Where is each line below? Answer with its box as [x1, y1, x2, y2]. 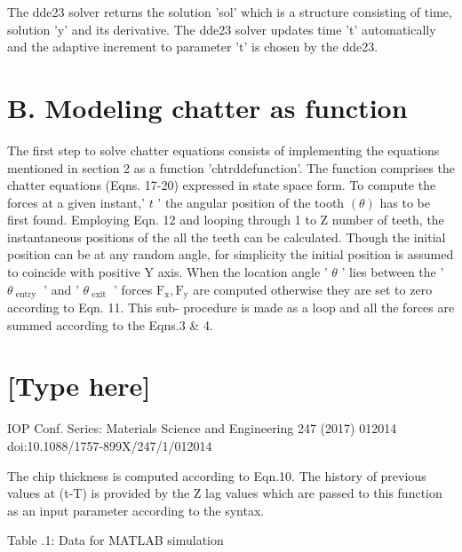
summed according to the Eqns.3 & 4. [7, 315, 213, 334]
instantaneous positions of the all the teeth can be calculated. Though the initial [7, 227, 446, 246]
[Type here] [7, 367, 151, 404]
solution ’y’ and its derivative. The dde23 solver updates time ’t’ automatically [7, 20, 436, 38]
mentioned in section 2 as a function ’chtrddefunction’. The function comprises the [7, 158, 456, 177]
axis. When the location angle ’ [157, 263, 328, 281]
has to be [379, 193, 430, 211]
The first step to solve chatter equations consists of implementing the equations [7, 140, 440, 159]
